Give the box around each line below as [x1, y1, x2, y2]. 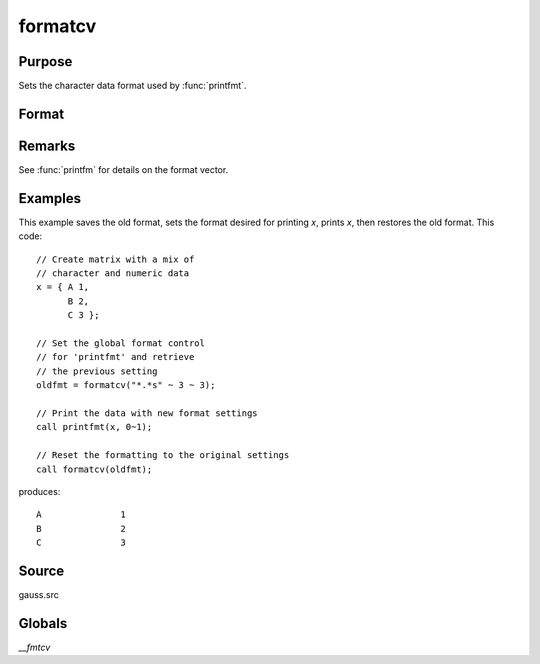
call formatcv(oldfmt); [36, 463, 153, 475]
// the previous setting [36, 365, 158, 377]
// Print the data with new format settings [36, 407, 259, 419]
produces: [18, 485, 61, 497]
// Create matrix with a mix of [36, 253, 195, 265]
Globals [18, 615, 68, 632]
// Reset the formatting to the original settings [36, 450, 290, 461]
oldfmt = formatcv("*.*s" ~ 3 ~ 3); [36, 380, 216, 391]
